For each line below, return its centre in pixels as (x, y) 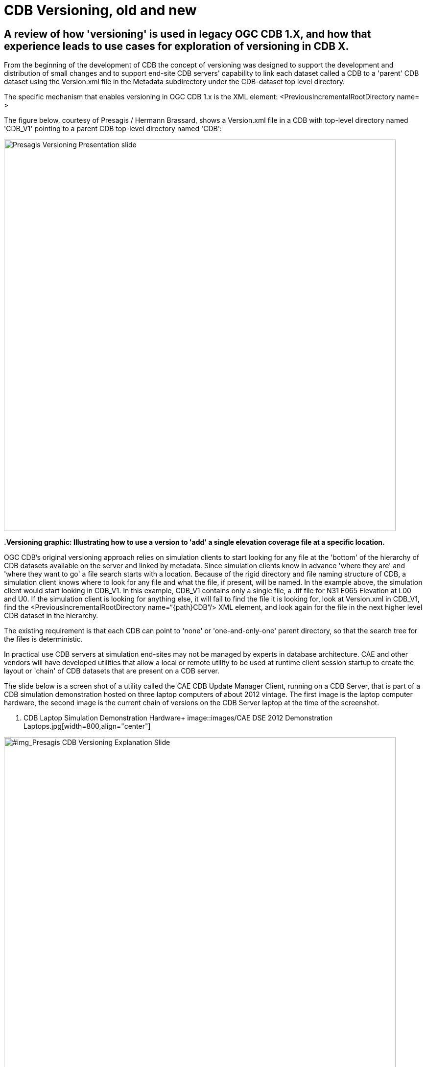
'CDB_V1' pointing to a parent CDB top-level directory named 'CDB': (113, 129)
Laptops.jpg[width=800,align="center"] (87, 726)
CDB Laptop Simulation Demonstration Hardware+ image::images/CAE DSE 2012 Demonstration (178, 718)
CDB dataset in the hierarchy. (51, 616)
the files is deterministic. (43, 639)
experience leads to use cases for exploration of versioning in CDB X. (177, 46)
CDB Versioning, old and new (100, 10)
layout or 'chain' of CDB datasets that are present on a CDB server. (112, 671)
